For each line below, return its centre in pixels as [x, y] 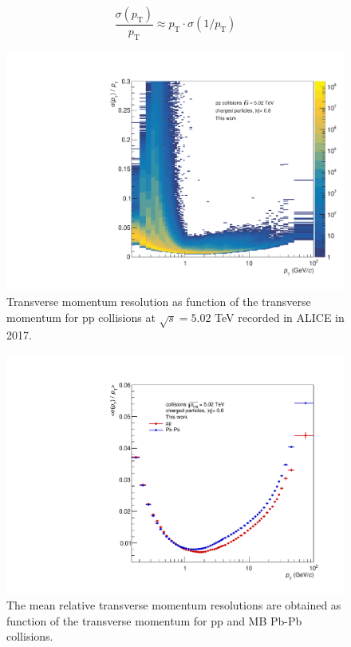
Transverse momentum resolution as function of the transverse [159, 302]
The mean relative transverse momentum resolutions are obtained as [174, 605]
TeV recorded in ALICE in [280, 317]
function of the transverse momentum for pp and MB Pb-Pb [154, 620]
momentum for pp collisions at [81, 317]
